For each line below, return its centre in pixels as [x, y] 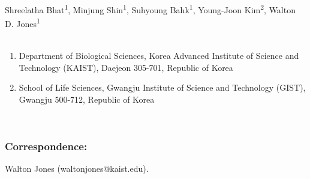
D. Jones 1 [22, 23]
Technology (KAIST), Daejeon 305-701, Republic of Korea [126, 67]
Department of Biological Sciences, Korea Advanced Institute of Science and [159, 56]
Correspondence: [46, 146]
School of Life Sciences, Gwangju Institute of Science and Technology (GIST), [162, 87]
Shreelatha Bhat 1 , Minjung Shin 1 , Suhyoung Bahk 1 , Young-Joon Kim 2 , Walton [150, 9]
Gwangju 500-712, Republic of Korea [87, 99]
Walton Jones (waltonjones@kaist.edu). [77, 168]
